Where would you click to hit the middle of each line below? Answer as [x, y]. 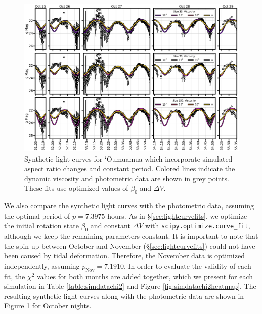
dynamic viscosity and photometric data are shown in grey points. [127, 178]
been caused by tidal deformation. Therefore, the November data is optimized [124, 256]
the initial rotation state [41, 225]
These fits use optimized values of [76, 188]
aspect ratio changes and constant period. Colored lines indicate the [130, 168]
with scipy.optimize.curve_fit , [198, 225]
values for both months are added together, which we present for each [145, 276]
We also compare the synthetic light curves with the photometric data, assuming [129, 206]
